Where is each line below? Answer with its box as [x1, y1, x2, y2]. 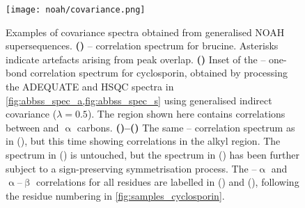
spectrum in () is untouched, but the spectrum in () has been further [6, 147, 300, 161]
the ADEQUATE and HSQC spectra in [6, 79, 174, 94]
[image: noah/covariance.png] [6, 5, 146, 15]
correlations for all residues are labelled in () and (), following [36, 175, 299, 189]
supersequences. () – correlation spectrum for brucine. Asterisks [6, 38, 279, 53]
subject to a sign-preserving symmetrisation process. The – [6, 161, 257, 175]
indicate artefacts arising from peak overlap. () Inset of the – [6, 51, 266, 66]
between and [6, 120, 59, 134]
